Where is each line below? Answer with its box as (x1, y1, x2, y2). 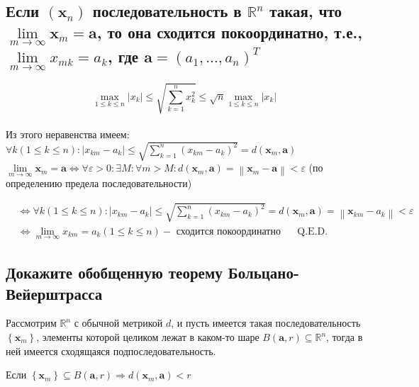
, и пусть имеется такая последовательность (171, 315, 361, 330)
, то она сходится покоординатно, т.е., (96, 21, 362, 43)
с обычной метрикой (74, 315, 163, 330)
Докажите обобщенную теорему (6, 262, 223, 284)
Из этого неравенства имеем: (6, 127, 130, 142)
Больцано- (228, 262, 300, 284)
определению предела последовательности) (6, 176, 192, 191)
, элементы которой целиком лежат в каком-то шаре (36, 330, 259, 344)
